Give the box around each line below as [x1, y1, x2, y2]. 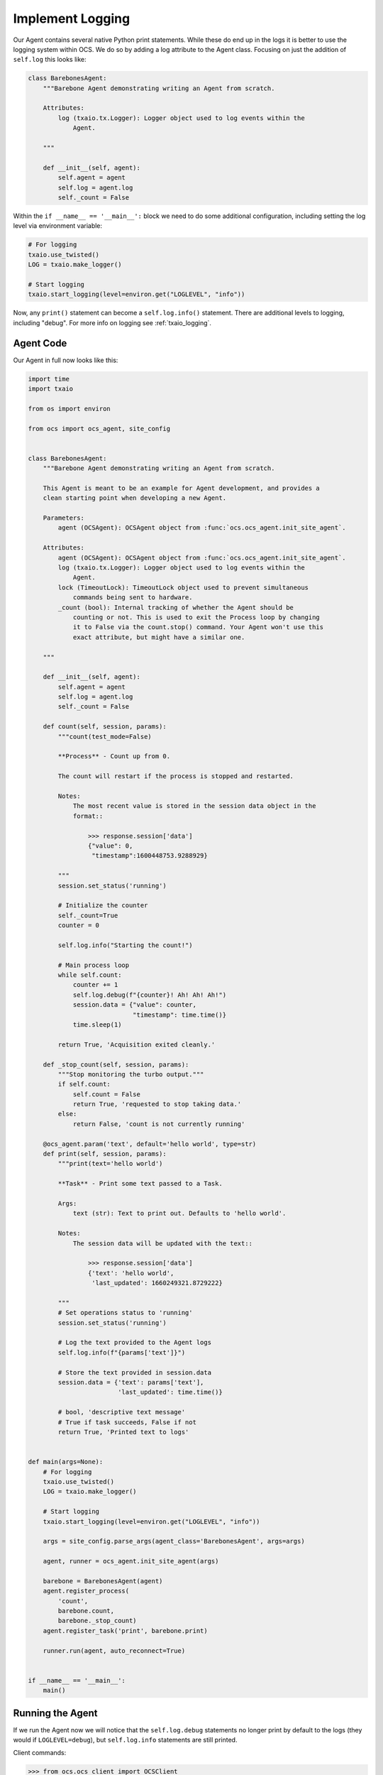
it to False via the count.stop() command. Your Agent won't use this [72, 623, 324, 631]
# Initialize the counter [57, 902, 148, 910]
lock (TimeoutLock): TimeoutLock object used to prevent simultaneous [57, 583, 309, 591]
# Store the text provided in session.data [57, 1368, 212, 1377]
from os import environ [28, 405, 111, 413]
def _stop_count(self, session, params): [43, 1060, 189, 1069]
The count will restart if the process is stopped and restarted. [57, 772, 294, 780]
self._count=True [57, 911, 118, 919]
